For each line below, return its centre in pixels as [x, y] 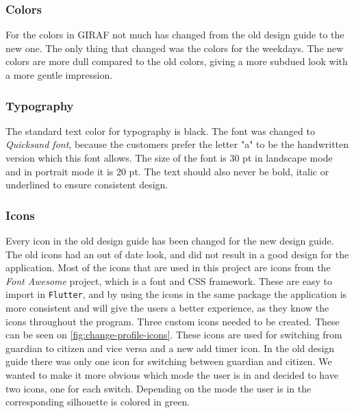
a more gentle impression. [59, 75]
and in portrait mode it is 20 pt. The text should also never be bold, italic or [167, 171]
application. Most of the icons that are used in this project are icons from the [168, 267]
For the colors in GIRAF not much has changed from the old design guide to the [175, 35]
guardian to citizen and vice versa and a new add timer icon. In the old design [170, 348]
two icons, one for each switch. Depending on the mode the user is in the [159, 388]
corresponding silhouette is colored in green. [98, 402]
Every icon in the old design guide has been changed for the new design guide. [170, 240]
